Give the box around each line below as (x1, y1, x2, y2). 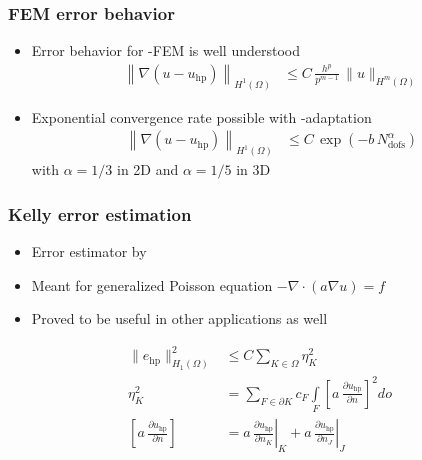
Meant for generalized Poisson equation (31, 274, 273, 295)
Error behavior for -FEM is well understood (31, 40, 300, 61)
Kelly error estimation (8, 201, 192, 226)
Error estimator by (31, 241, 147, 262)
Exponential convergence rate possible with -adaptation (31, 106, 372, 127)
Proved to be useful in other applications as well (31, 308, 328, 329)
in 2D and (116, 159, 179, 180)
